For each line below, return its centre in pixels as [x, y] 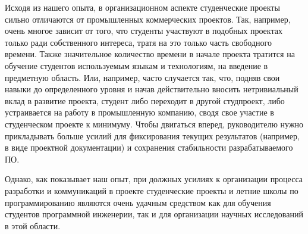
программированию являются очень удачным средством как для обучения [138, 202]
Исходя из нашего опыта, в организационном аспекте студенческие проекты [142, 7]
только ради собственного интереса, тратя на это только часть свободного [138, 42]
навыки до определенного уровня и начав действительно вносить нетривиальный [152, 89]
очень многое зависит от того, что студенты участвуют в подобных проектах [144, 31]
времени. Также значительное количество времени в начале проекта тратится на [150, 54]
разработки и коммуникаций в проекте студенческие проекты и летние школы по [152, 190]
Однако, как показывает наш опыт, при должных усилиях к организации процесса [154, 179]
